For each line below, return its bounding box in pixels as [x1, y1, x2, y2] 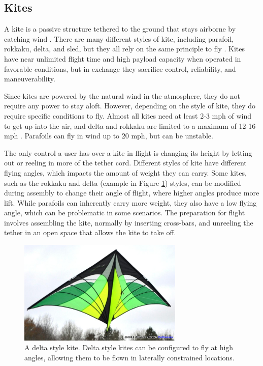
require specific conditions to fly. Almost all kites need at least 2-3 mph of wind [4, 110, 251, 121]
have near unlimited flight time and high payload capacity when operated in [4, 53, 241, 64]
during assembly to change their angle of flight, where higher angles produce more [4, 187, 259, 198]
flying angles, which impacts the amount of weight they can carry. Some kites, [4, 167, 247, 178]
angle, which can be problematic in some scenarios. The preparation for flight [4, 207, 245, 218]
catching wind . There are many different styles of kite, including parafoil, [4, 33, 234, 44]
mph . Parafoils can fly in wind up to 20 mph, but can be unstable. [4, 130, 213, 141]
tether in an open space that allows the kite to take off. [4, 227, 176, 238]
